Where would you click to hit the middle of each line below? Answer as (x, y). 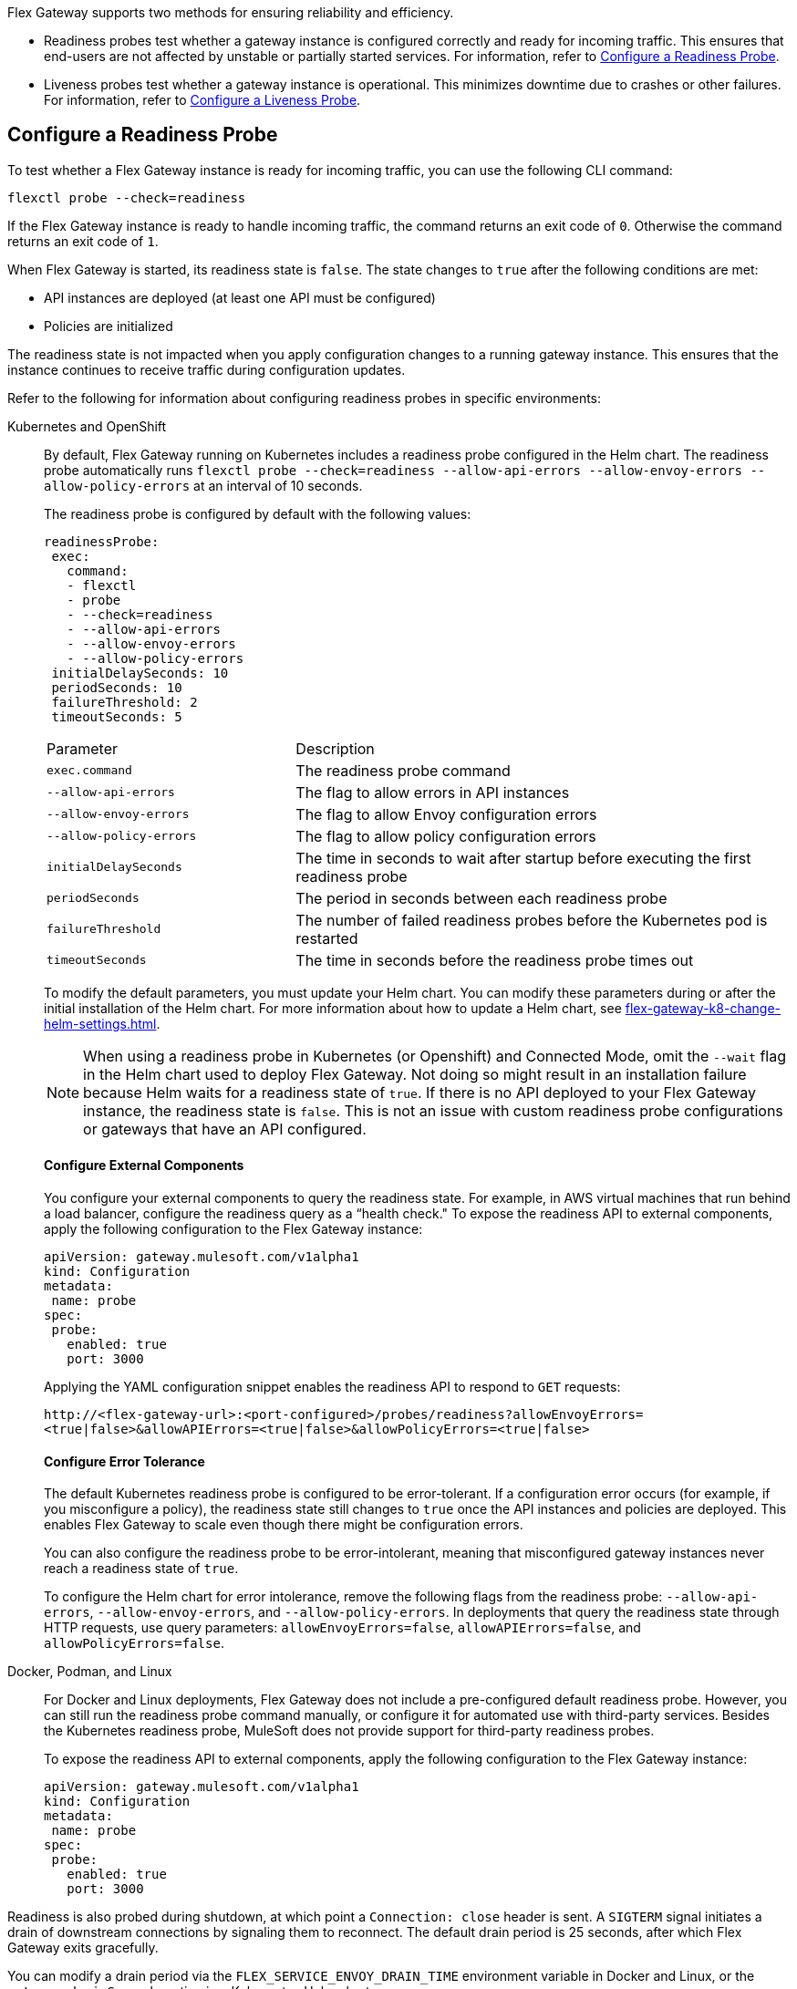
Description (335, 748)
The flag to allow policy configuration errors (446, 836)
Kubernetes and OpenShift (87, 426)
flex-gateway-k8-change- (703, 1008)
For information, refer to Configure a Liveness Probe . (202, 100)
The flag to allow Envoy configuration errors (446, 814)
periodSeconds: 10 (117, 687)
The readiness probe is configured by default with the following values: (258, 513)
